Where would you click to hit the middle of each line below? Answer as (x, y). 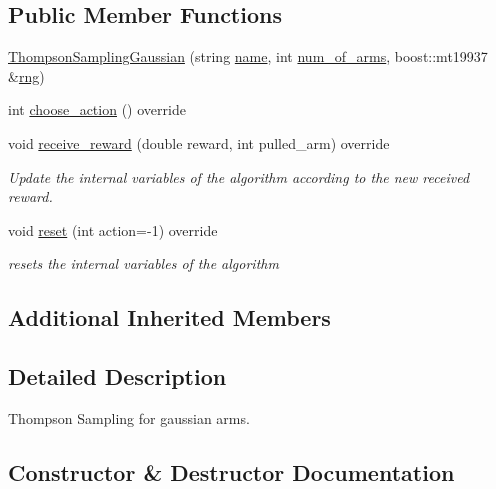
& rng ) (26, 75)
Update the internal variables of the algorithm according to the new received (239, 176)
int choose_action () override (97, 109)
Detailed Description (117, 376)
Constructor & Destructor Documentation (231, 471)
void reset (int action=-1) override (113, 229)
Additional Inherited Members (169, 317)
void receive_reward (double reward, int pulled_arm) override (199, 142)
